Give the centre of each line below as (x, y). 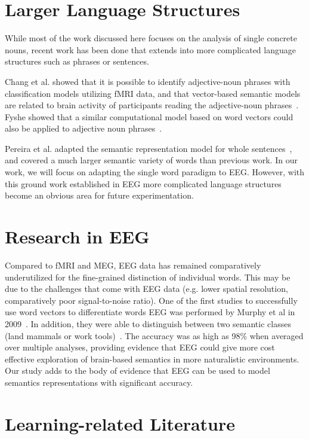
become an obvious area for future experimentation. (99, 195)
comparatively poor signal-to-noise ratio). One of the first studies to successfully (151, 300)
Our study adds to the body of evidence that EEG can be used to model (137, 371)
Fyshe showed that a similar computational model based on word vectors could (149, 116)
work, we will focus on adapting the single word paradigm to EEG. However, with (155, 172)
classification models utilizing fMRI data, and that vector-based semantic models (153, 93)
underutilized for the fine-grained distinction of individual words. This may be (148, 277)
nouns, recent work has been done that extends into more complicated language (150, 49)
